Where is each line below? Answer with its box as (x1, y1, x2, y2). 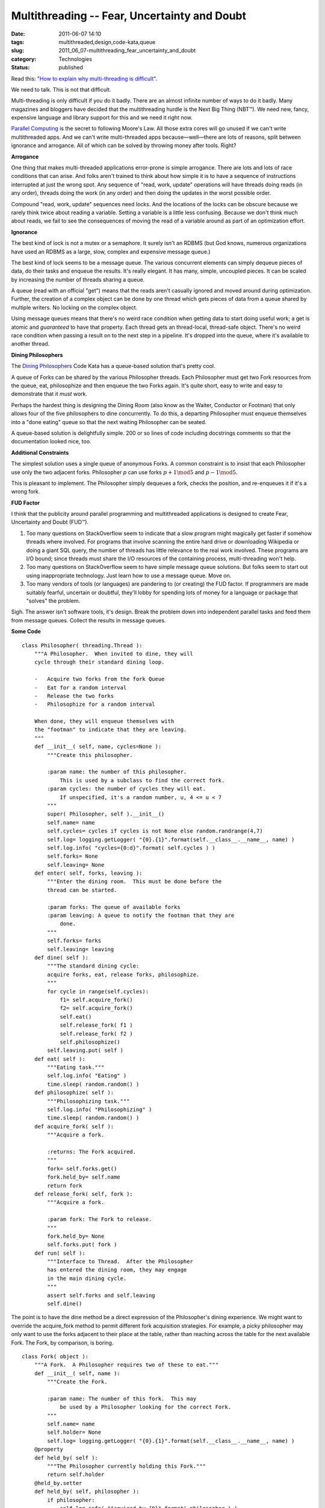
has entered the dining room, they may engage (47, 1267, 187, 1273)
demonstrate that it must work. (11, 390, 87, 398)
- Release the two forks (34, 692, 114, 699)
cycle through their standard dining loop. (34, 659, 165, 666)
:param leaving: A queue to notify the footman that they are (47, 912, 235, 919)
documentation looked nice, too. (11, 438, 91, 445)
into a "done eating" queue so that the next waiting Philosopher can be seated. (11, 418, 207, 425)
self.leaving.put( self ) (47, 1047, 123, 1054)
